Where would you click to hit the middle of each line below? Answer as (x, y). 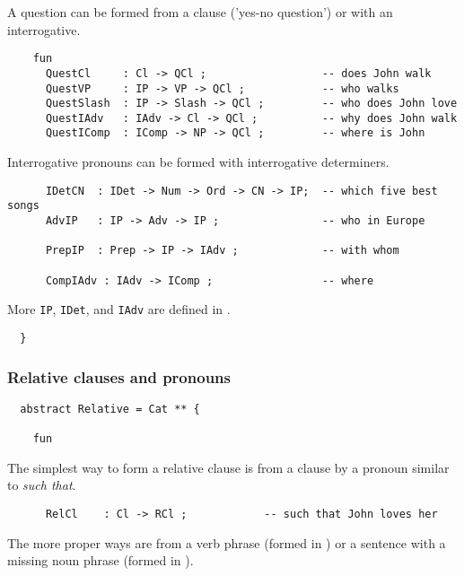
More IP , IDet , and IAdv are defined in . (119, 309)
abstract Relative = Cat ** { (110, 409)
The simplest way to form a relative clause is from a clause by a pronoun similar (228, 467)
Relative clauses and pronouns (119, 376)
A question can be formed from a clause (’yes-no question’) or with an (200, 12)
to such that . (42, 485)
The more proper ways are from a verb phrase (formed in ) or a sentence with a (227, 542)
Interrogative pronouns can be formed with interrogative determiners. (198, 162)
